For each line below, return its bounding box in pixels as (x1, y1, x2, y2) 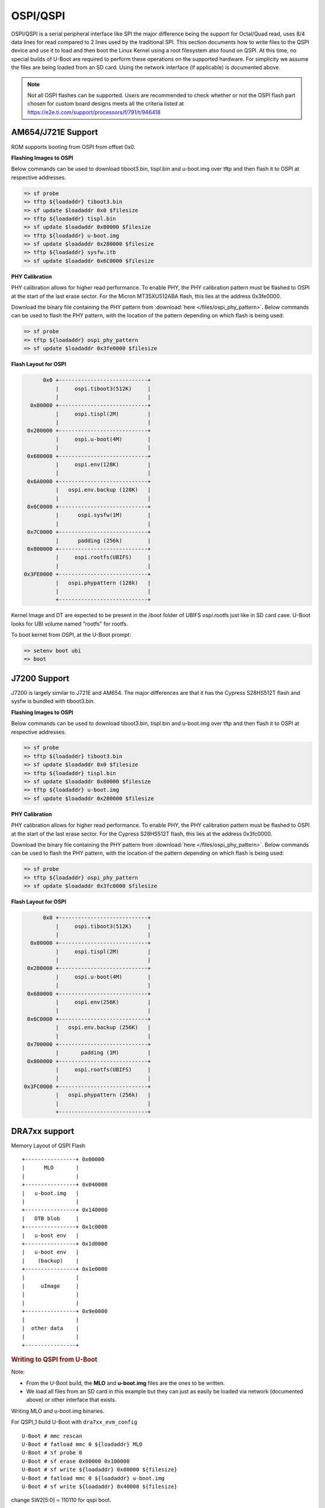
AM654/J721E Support (11, 127, 99, 138)
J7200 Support (11, 673, 69, 683)
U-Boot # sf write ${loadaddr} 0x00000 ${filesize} (22, 1466, 178, 1473)
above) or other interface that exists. (26, 1396, 117, 1404)
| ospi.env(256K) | (55, 999, 151, 1006)
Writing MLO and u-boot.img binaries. (11, 1407, 105, 1415)
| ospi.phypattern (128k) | (55, 579, 151, 586)
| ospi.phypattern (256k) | (55, 1092, 151, 1098)
